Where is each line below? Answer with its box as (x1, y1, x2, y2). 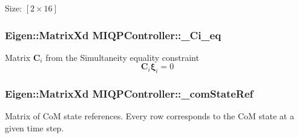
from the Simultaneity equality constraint (45, 51, 199, 63)
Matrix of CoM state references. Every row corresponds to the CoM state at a (5, 110, 294, 122)
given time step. (5, 122, 64, 134)
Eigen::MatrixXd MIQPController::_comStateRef (5, 86, 254, 101)
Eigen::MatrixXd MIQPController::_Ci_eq (5, 27, 222, 42)
